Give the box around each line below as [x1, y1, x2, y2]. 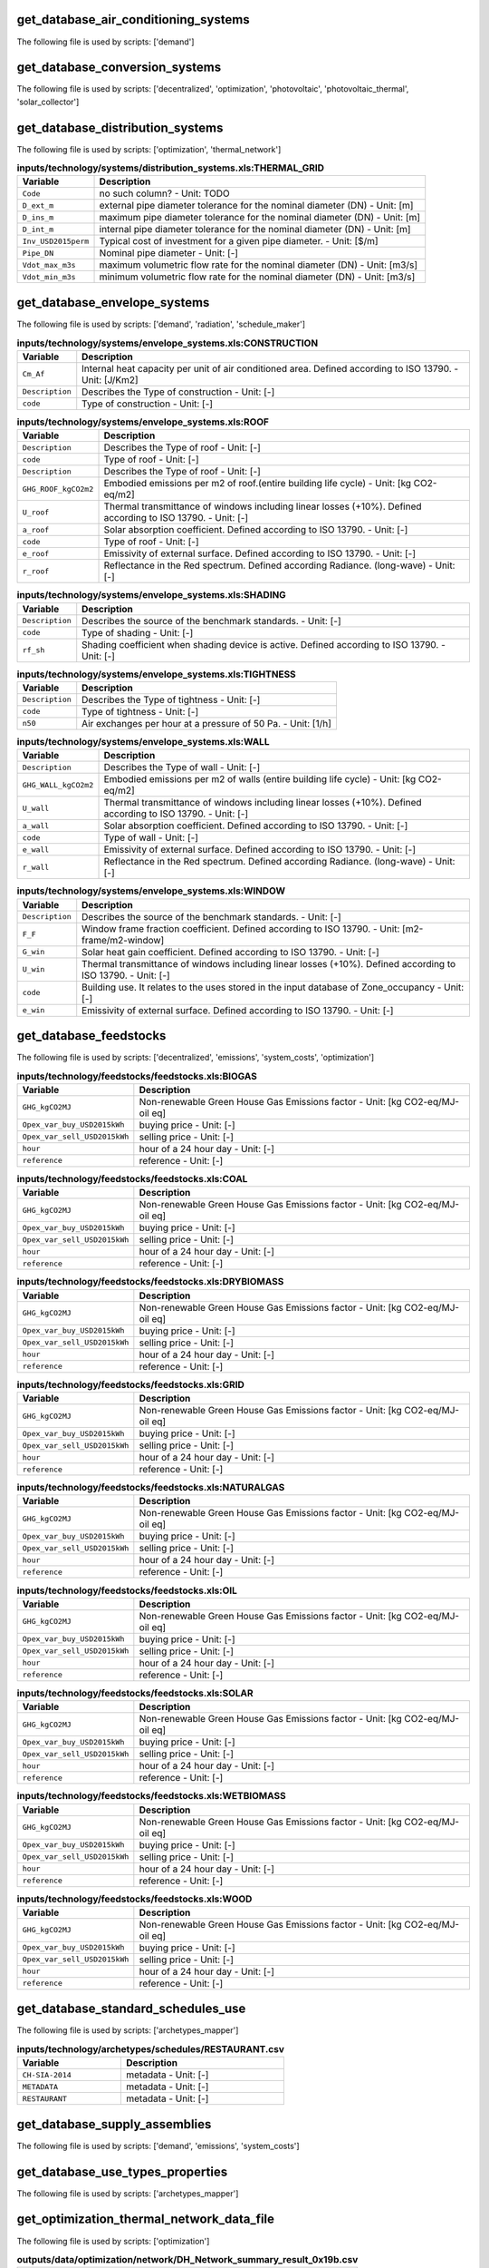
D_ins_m [22, 212, 54, 222]
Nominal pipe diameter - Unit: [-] [99, 247, 239, 259]
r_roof [22, 566, 50, 576]
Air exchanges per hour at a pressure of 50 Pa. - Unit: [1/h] [81, 717, 332, 729]
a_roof [22, 524, 50, 534]
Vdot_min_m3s [22, 272, 76, 281]
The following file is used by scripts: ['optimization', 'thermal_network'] [16, 143, 282, 154]
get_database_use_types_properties [16, 2164, 228, 2179]
